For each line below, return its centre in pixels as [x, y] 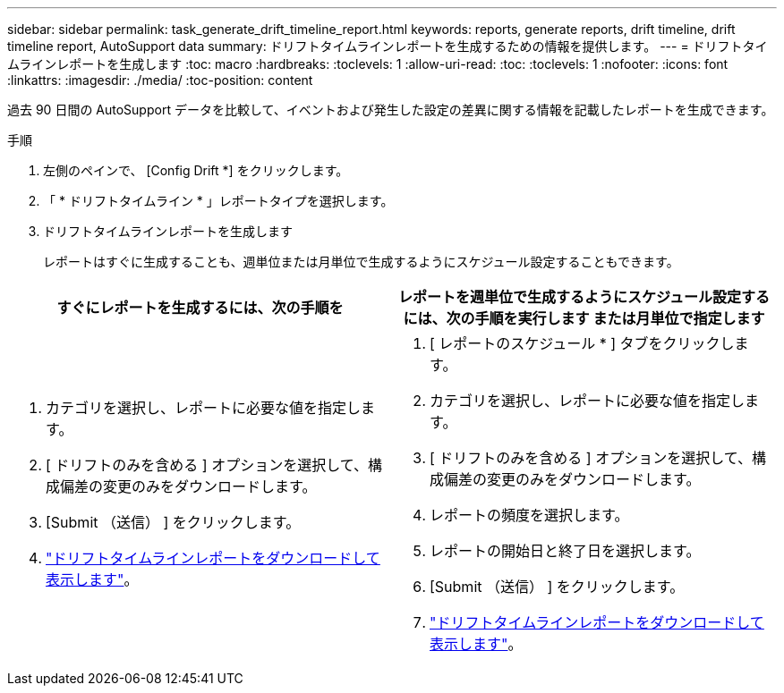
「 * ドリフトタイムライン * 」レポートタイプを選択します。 [218, 201]
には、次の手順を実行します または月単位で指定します [584, 318]
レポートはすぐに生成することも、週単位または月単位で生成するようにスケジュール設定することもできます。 [361, 262]
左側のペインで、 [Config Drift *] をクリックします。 [196, 170]
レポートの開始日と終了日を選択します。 [565, 551]
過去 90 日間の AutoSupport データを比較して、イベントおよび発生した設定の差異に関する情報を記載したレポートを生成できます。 [391, 110]
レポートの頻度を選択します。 [529, 515]
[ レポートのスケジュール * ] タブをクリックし [582, 343]
